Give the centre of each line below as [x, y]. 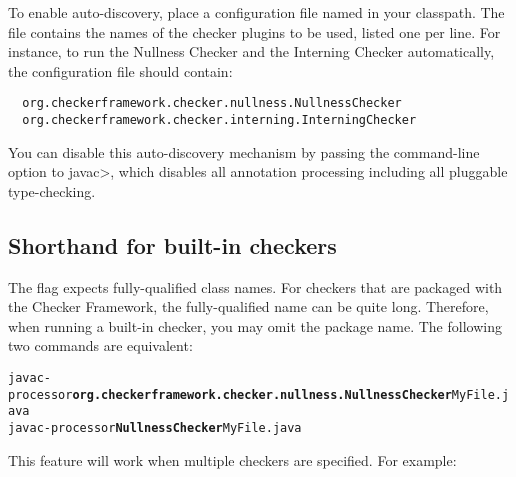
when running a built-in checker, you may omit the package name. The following [255, 325]
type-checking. [52, 190]
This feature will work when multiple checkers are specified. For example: [232, 459]
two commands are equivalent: [100, 345]
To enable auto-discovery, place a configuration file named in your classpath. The [256, 12]
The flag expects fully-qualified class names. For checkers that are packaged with [255, 286]
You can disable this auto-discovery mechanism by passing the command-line [244, 151]
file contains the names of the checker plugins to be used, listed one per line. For [254, 31]
